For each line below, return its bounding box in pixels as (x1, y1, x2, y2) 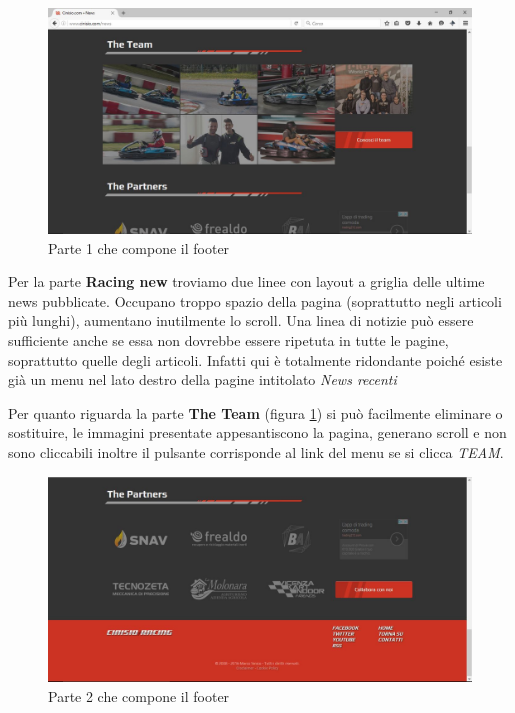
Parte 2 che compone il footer (48, 685, 230, 706)
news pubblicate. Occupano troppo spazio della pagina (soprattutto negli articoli (8, 290, 502, 311)
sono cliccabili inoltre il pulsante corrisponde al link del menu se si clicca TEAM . (8, 442, 504, 463)
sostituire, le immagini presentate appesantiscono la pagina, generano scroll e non (8, 422, 507, 443)
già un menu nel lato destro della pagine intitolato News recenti (8, 369, 397, 390)
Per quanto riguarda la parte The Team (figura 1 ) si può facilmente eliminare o (8, 402, 503, 423)
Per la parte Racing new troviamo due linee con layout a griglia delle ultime (8, 271, 485, 292)
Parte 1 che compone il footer (48, 237, 230, 258)
